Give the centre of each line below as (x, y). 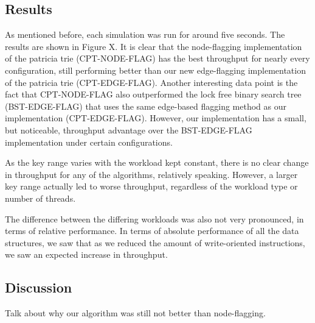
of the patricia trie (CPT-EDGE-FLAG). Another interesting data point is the (151, 82)
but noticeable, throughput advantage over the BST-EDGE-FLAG (129, 130)
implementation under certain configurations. (89, 142)
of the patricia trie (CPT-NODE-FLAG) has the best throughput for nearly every (157, 58)
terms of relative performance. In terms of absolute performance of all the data (152, 231)
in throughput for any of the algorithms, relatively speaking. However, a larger (151, 174)
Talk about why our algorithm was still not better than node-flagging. (135, 313)
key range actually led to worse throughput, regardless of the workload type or (151, 186)
